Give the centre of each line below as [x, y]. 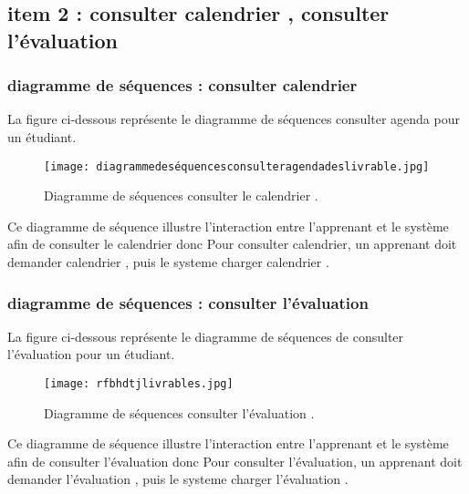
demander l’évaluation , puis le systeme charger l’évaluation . [178, 479]
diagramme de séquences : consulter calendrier [182, 85]
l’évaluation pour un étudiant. [91, 354]
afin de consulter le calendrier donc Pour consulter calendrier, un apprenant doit [232, 244]
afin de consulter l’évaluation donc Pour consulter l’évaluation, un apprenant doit [235, 461]
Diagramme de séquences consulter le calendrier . [181, 196]
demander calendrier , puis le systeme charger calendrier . [168, 262]
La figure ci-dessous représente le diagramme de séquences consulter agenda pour [234, 119]
